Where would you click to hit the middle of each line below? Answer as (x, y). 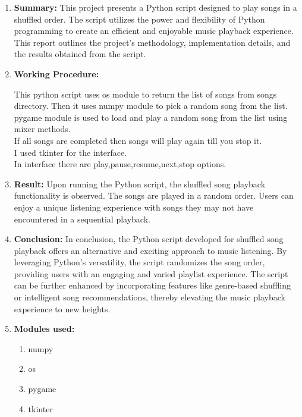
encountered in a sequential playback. (82, 219)
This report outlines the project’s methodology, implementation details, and (152, 42)
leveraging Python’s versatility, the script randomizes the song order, (139, 262)
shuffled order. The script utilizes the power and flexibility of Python (139, 19)
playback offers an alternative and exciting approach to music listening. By (150, 250)
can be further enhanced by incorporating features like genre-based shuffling (152, 285)
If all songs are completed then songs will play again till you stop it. (138, 140)
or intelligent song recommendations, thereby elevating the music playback (150, 297)
